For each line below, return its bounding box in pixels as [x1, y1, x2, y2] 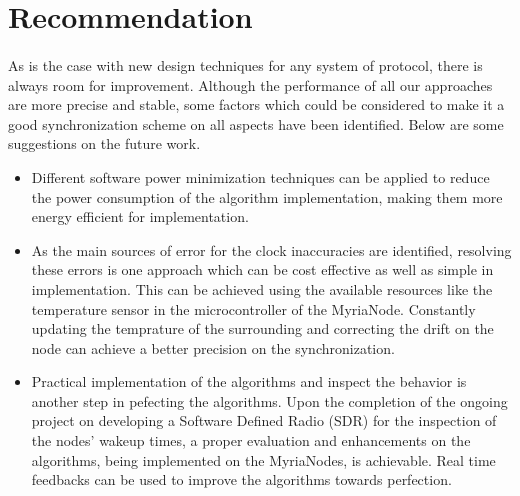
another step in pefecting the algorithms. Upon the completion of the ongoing [31, 390, 508, 411]
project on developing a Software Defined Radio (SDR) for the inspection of [31, 410, 497, 431]
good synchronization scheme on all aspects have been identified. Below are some [8, 113, 504, 134]
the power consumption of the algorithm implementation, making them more [31, 186, 503, 207]
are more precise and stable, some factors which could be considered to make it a [8, 94, 505, 115]
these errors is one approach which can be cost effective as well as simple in [31, 259, 494, 280]
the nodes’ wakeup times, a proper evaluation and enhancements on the [31, 430, 471, 451]
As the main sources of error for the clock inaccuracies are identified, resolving [31, 239, 512, 260]
